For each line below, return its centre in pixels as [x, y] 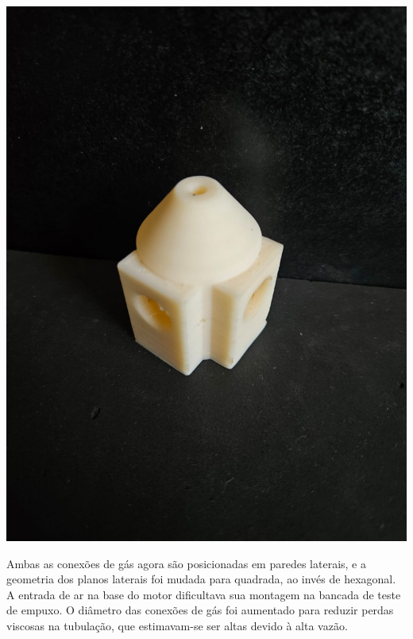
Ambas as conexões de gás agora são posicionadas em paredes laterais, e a [186, 563]
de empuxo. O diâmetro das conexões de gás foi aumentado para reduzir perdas [200, 610]
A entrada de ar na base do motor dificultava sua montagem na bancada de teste [204, 594]
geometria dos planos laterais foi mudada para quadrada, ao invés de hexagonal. [201, 579]
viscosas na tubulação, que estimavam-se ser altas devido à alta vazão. [177, 625]
